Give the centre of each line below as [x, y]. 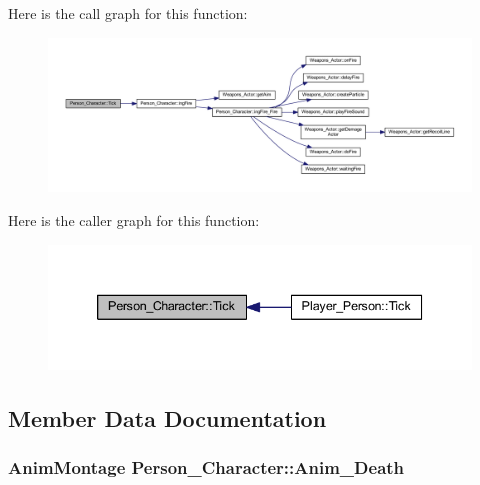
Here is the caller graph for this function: [134, 220]
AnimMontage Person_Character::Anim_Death [206, 467]
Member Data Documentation [167, 417]
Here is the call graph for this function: [128, 13]
